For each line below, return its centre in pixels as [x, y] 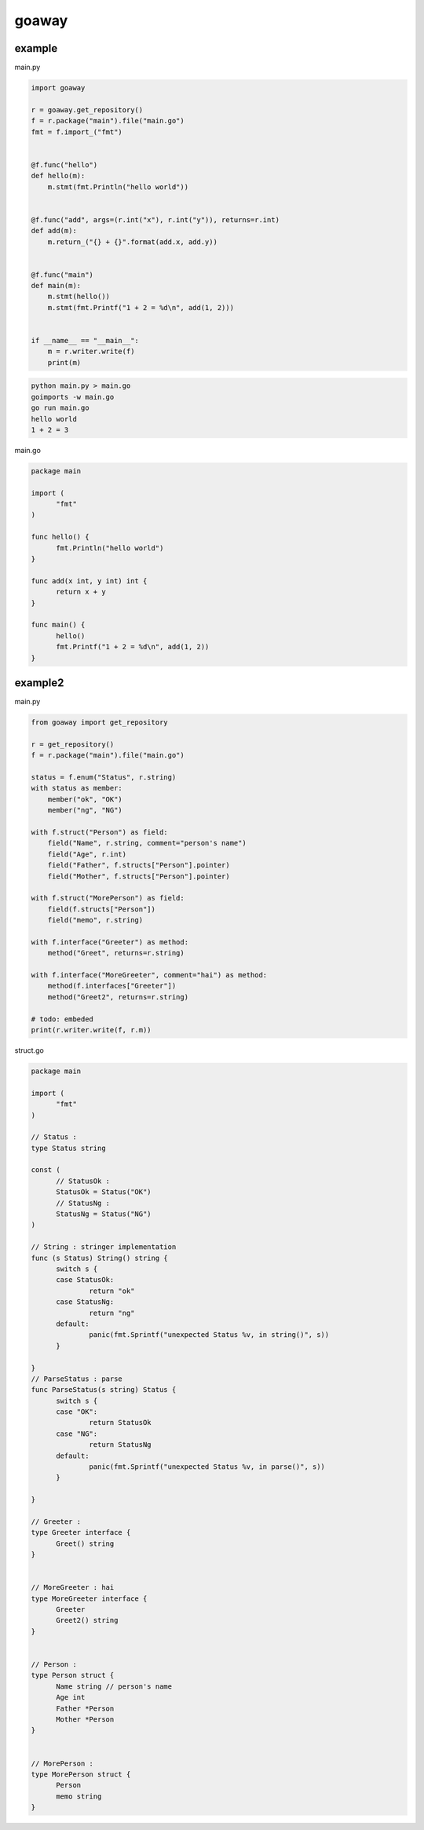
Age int [71, 1697]
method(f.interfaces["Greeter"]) [112, 986]
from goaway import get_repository [99, 723]
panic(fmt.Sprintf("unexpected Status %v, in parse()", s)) [207, 1467]
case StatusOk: [85, 1280]
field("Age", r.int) [87, 854]
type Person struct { [73, 1675]
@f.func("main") [62, 274]
